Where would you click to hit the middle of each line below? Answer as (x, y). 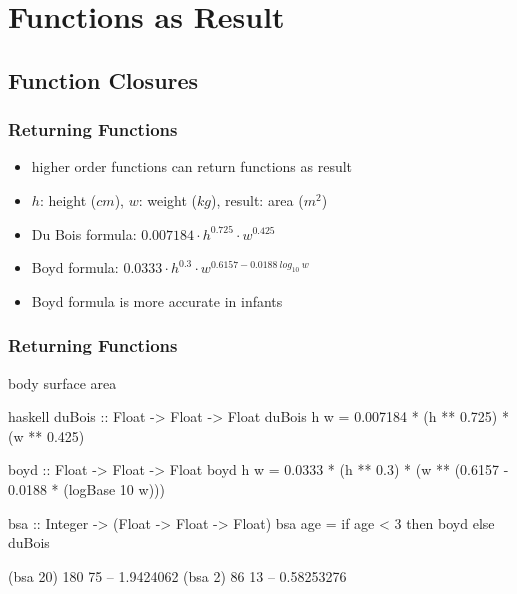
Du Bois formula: (84, 233)
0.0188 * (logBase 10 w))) (86, 488)
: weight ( (167, 199)
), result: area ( (257, 199)
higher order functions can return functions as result (192, 166)
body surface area (62, 382)
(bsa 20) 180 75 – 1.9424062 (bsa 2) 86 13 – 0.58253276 (177, 575)
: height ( (68, 199)
